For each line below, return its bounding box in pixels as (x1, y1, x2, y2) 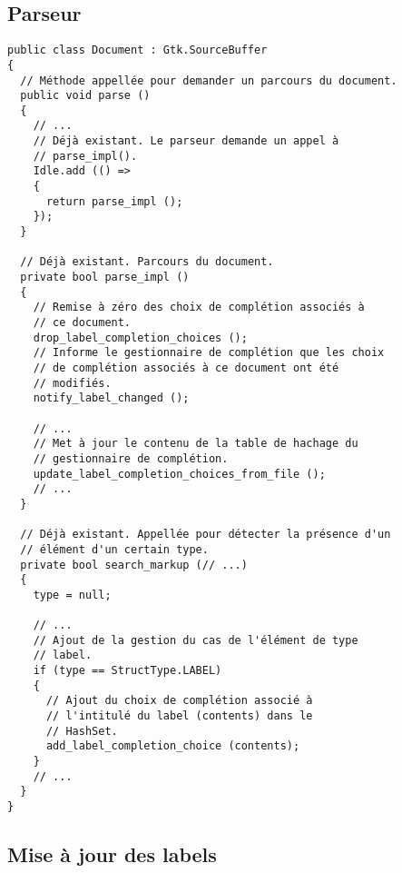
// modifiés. (33, 376, 112, 390)
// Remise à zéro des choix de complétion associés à (33, 301, 365, 314)
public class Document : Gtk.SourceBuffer (7, 44, 268, 57)
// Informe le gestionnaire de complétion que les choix (33, 346, 385, 360)
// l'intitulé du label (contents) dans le (45, 709, 313, 723)
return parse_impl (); (45, 194, 183, 208)
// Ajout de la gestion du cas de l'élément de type (33, 633, 358, 647)
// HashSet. (45, 724, 118, 738)
